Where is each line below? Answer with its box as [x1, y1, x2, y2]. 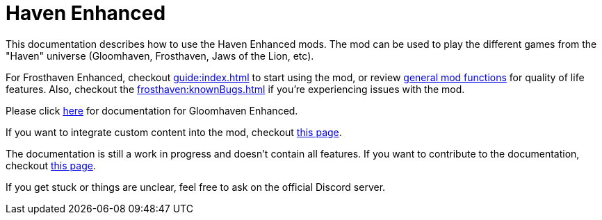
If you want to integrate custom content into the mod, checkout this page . [6, 126, 342, 138]
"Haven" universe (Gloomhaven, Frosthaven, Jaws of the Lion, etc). [6, 49, 314, 62]
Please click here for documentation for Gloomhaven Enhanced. [6, 104, 298, 117]
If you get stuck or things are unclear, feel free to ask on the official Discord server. [6, 180, 386, 193]
